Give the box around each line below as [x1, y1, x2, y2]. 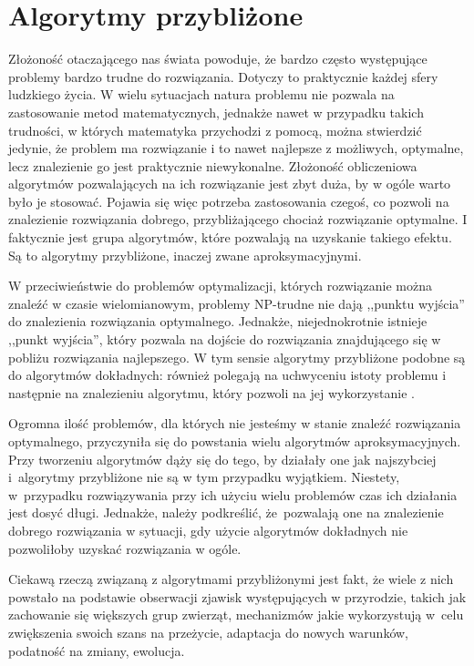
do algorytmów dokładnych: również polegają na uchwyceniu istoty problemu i [8, 365, 447, 384]
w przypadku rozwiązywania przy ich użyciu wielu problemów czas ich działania [8, 485, 458, 504]
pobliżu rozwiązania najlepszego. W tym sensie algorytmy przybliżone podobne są [8, 347, 466, 366]
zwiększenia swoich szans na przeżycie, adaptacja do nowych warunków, [8, 622, 408, 641]
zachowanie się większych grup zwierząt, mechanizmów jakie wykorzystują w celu [8, 605, 464, 624]
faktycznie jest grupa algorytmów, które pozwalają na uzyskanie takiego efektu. [8, 228, 452, 247]
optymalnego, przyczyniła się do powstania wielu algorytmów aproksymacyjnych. [8, 432, 461, 450]
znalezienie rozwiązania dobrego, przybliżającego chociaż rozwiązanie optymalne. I [8, 210, 468, 229]
